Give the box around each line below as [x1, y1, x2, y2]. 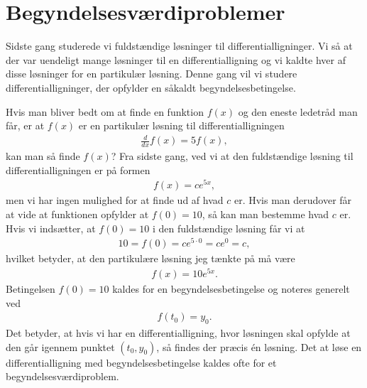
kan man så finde [6, 149, 80, 163]
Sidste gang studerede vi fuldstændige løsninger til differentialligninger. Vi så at [6, 38, 353, 53]
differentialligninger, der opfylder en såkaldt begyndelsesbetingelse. [6, 80, 296, 95]
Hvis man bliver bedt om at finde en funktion [6, 104, 204, 119]
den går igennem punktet [6, 339, 115, 354]
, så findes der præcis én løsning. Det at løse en [156, 339, 362, 354]
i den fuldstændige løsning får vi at [152, 220, 305, 235]
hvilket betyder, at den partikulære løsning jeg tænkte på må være [6, 251, 295, 266]
